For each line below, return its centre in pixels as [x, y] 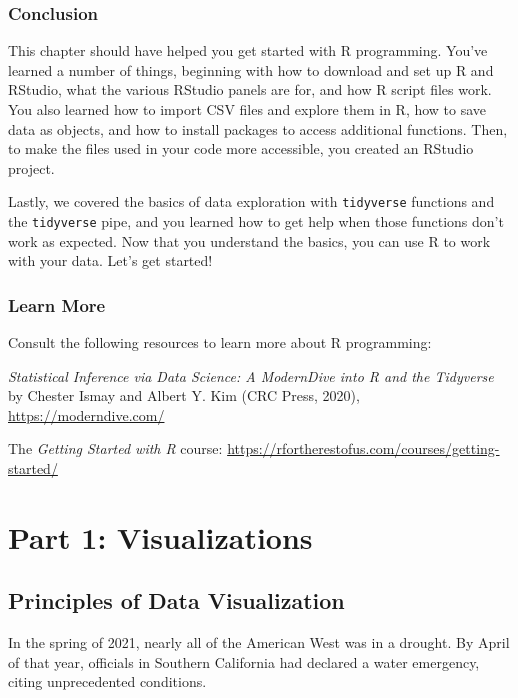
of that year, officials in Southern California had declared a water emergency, [244, 661]
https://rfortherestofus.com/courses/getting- [363, 448]
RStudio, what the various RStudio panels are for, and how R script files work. [250, 89]
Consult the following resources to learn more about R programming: [220, 342]
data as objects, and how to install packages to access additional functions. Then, [258, 128]
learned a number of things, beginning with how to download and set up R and [251, 69]
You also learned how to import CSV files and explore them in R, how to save [247, 109]
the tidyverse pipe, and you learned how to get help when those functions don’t [256, 221]
